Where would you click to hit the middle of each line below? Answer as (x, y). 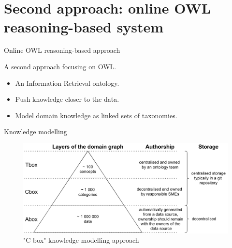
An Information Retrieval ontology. (67, 83)
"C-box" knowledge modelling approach (81, 240)
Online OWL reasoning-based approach (62, 50)
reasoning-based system (84, 27)
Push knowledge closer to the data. (67, 99)
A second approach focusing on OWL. (60, 66)
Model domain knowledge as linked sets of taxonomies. (96, 115)
